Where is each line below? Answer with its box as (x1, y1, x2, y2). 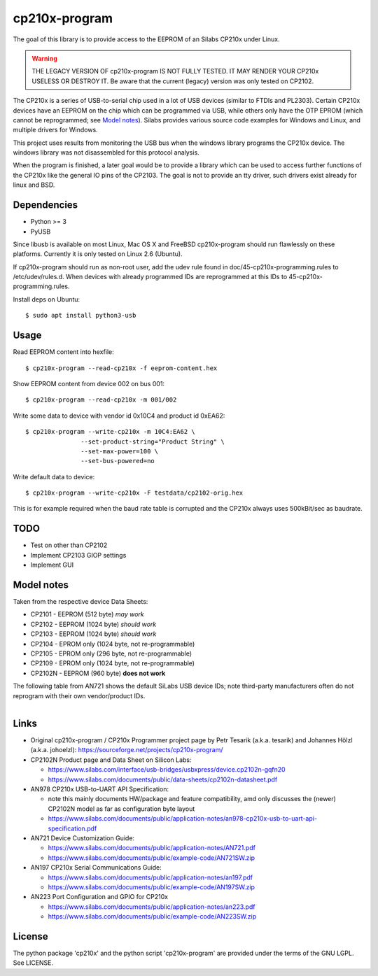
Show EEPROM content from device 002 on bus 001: (13, 379, 164, 388)
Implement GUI (30, 560, 73, 570)
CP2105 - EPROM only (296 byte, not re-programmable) (30, 649, 192, 658)
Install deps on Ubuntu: (13, 295, 80, 304)
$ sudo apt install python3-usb (25, 311, 136, 320)
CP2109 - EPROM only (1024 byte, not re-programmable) (30, 659, 195, 667)
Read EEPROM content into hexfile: (13, 348, 115, 356)
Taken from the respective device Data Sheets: (13, 597, 148, 606)
